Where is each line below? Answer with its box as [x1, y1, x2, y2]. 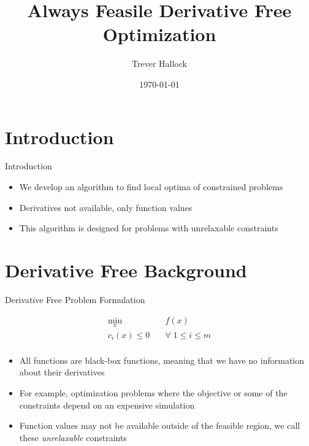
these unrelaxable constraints [19, 431, 127, 444]
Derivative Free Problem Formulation [5, 293, 145, 306]
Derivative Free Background [5, 258, 247, 282]
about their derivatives [19, 366, 105, 379]
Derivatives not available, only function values [19, 201, 193, 213]
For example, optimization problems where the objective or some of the [19, 386, 288, 399]
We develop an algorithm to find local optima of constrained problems [19, 180, 283, 193]
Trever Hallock [132, 57, 187, 70]
